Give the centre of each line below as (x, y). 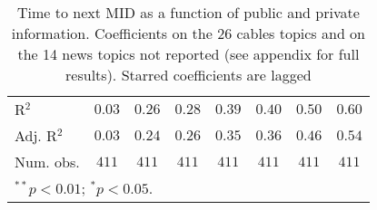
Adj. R (36, 135)
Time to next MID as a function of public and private (188, 12)
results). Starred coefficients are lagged (188, 75)
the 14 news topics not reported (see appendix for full (188, 54)
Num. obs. (47, 162)
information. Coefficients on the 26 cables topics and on (188, 33)
